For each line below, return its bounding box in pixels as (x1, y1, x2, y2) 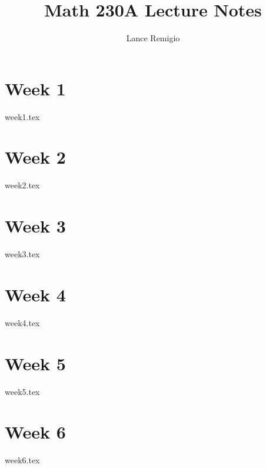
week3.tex (5, 248, 40, 260)
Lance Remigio (126, 32, 180, 44)
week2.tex (5, 179, 40, 191)
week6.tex (5, 454, 40, 466)
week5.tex (5, 385, 40, 397)
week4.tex (5, 316, 40, 328)
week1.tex (5, 110, 40, 122)
